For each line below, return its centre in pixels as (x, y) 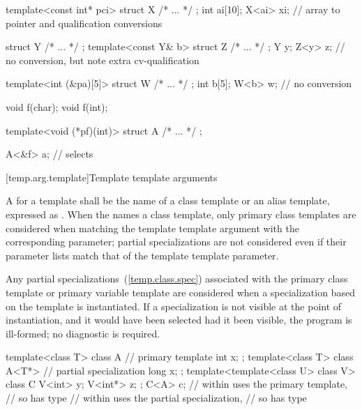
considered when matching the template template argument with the (152, 228)
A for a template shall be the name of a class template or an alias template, (168, 200)
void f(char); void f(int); (57, 106)
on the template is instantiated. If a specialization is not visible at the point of (174, 306)
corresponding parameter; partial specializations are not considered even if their (176, 242)
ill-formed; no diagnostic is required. (83, 333)
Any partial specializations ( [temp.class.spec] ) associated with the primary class (177, 279)
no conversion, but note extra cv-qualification (103, 60)
